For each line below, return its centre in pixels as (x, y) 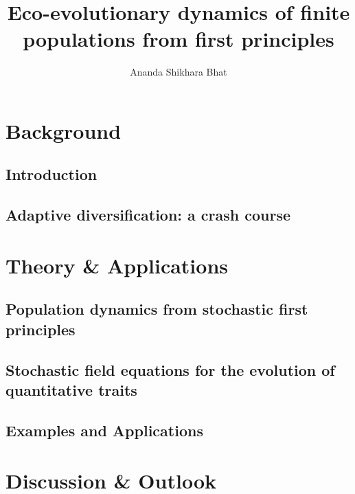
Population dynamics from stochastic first (157, 309)
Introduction (51, 174)
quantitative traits (71, 389)
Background (64, 130)
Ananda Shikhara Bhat (179, 72)
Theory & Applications (117, 265)
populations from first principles (179, 39)
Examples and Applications (104, 430)
